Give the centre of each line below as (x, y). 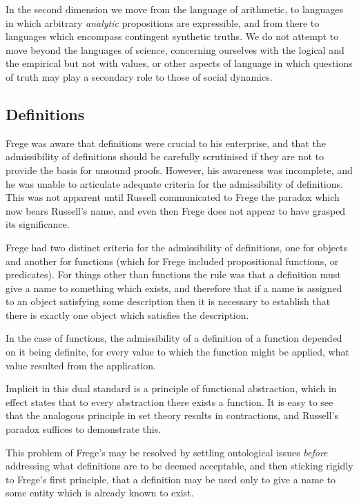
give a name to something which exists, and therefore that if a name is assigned (174, 288)
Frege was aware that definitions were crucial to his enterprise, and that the (166, 143)
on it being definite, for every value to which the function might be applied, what (177, 352)
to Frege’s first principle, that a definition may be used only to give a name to (171, 479)
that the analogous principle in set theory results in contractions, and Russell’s (172, 415)
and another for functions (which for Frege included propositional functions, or (172, 261)
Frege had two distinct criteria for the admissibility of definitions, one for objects (177, 247)
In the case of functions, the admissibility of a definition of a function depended (174, 338)
